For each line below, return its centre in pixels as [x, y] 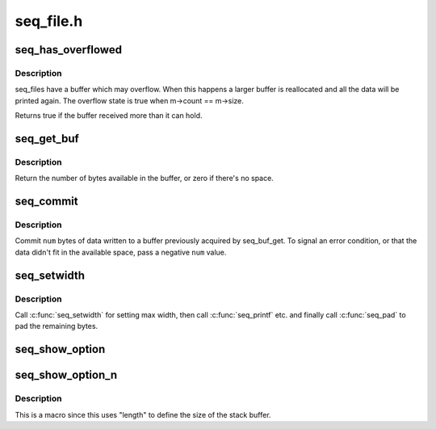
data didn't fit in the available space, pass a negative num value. [121, 252]
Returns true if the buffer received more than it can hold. [109, 116]
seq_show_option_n [66, 375]
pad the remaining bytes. [57, 326]
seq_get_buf [47, 139]
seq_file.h [49, 21]
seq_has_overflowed [69, 50]
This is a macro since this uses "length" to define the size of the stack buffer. [143, 414]
